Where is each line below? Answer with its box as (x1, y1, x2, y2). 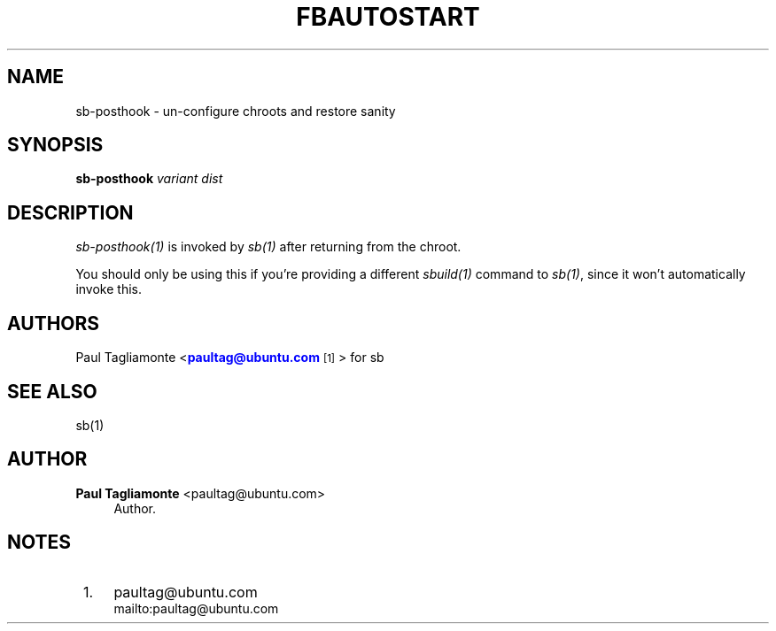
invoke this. (75, 281, 142, 297)
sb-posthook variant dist (75, 171, 223, 187)
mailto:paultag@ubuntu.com (113, 600, 279, 616)
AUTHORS (7, 312, 100, 335)
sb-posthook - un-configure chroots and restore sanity (75, 103, 396, 119)
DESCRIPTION (7, 201, 134, 224)
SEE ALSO (7, 380, 97, 403)
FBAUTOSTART (296, 2, 480, 32)
